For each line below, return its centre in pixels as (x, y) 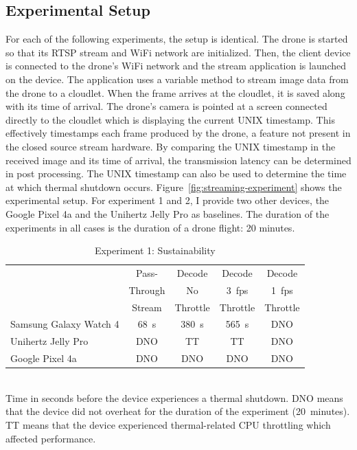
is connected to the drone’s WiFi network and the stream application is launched (176, 66)
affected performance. (51, 438)
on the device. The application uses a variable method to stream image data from (177, 79)
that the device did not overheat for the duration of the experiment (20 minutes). (178, 411)
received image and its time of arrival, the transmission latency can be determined (178, 160)
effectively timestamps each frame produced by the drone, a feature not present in (178, 133)
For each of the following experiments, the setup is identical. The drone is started (177, 39)
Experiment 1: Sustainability (155, 250)
